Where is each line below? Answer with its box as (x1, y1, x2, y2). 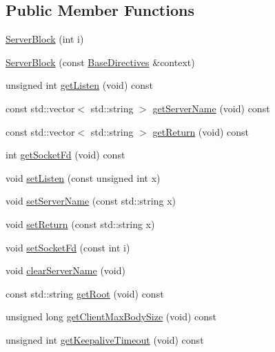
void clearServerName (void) (6, 263, 125, 278)
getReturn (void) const (152, 124, 249, 138)
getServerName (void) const (152, 101, 270, 115)
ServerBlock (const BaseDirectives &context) (6, 54, 195, 69)
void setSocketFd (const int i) (6, 240, 130, 254)
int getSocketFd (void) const (6, 147, 125, 162)
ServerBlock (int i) (6, 32, 84, 46)
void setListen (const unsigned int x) (6, 170, 161, 185)
